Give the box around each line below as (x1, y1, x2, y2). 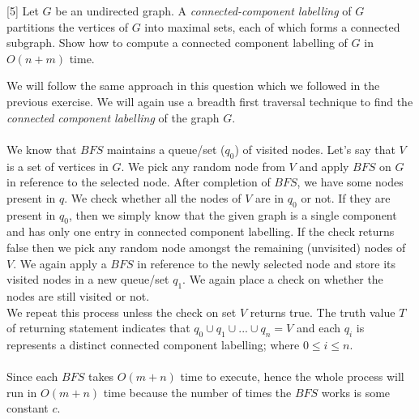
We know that (6, 140, 77, 157)
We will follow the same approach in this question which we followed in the (6, 77, 380, 94)
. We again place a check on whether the (182, 271, 383, 288)
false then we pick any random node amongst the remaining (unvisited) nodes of (6, 238, 406, 255)
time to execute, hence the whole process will (180, 368, 404, 385)
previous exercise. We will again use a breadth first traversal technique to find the (6, 92, 413, 109)
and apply (299, 157, 349, 174)
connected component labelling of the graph (6, 109, 220, 126)
